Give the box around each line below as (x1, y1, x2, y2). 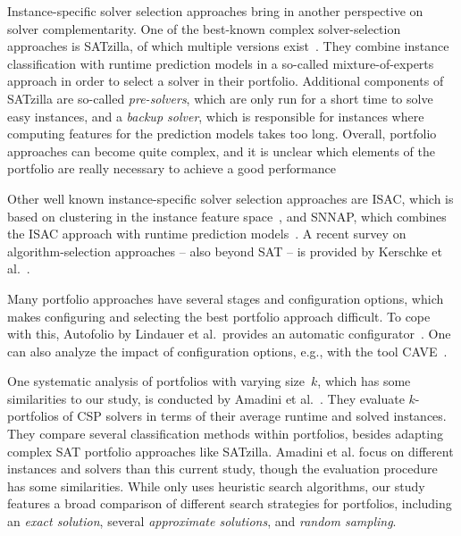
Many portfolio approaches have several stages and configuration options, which (7, 289, 444, 307)
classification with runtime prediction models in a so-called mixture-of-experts (7, 54, 434, 72)
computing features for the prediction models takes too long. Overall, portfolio (7, 124, 437, 143)
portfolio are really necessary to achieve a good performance (7, 159, 336, 178)
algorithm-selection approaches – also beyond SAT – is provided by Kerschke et (7, 241, 443, 260)
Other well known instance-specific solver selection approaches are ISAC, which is (7, 188, 454, 207)
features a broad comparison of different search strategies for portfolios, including (7, 494, 452, 513)
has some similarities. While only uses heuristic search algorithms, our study (7, 476, 425, 495)
